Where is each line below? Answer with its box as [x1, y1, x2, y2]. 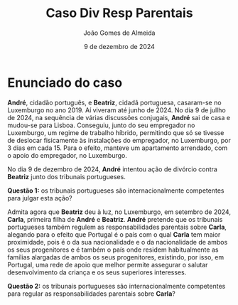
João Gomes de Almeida [83, 28, 156, 37]
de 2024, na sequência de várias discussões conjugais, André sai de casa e [7, 113, 231, 122]
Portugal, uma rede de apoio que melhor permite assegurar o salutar [7, 260, 208, 269]
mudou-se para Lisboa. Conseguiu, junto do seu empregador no [7, 121, 195, 129]
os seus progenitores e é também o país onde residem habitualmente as [7, 245, 219, 254]
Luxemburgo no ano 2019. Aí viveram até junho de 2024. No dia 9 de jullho [7, 105, 226, 114]
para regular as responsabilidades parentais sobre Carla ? [7, 289, 175, 298]
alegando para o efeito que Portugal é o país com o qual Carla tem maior [7, 230, 221, 239]
